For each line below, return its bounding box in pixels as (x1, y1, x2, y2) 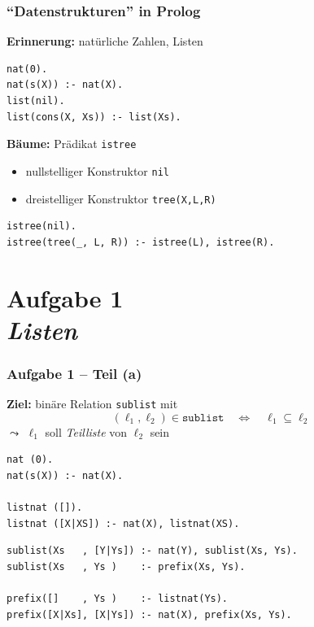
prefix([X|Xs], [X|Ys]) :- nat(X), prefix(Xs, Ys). (7, 608, 292, 620)
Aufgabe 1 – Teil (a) (7, 363, 142, 383)
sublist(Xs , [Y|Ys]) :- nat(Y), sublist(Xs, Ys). (7, 545, 298, 557)
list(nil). (7, 95, 65, 107)
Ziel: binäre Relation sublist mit (7, 395, 178, 412)
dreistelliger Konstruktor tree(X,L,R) (25, 189, 216, 207)
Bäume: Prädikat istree (7, 135, 137, 152)
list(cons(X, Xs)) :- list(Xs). (7, 111, 181, 123)
